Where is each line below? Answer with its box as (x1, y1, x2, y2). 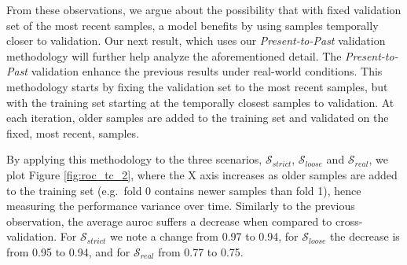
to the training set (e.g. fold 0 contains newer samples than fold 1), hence (6, 182, 361, 198)
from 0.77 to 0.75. (158, 243, 244, 259)
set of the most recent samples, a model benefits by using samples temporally (6, 17, 379, 33)
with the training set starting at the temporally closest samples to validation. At (6, 94, 394, 110)
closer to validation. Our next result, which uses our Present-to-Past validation (6, 32, 386, 49)
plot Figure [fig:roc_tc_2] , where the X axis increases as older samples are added (6, 166, 398, 182)
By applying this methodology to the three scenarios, (6, 151, 262, 167)
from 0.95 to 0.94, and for (6, 243, 130, 259)
